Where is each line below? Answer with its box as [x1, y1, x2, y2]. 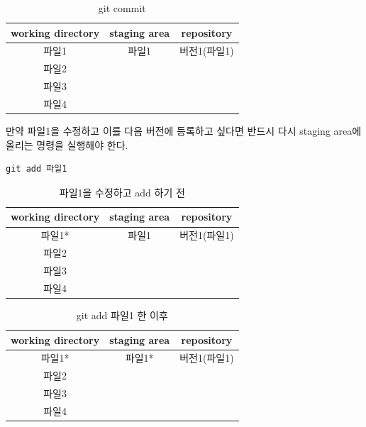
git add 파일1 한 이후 [76, 307, 168, 322]
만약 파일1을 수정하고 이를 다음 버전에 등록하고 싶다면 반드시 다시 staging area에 [6, 123, 362, 138]
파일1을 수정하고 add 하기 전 [59, 184, 185, 199]
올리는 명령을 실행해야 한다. [6, 137, 128, 152]
